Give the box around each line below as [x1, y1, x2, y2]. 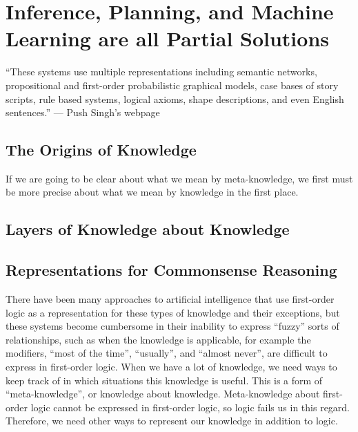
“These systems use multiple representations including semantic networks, [6, 64, 317, 79]
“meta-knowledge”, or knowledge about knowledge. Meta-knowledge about [6, 386, 320, 401]
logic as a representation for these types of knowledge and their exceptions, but [6, 305, 340, 319]
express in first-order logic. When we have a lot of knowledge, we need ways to [6, 359, 337, 374]
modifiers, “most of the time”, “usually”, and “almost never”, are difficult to [6, 346, 328, 360]
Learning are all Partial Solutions [6, 24, 330, 53]
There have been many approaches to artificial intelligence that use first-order [6, 292, 335, 306]
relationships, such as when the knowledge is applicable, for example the [6, 332, 311, 346]
